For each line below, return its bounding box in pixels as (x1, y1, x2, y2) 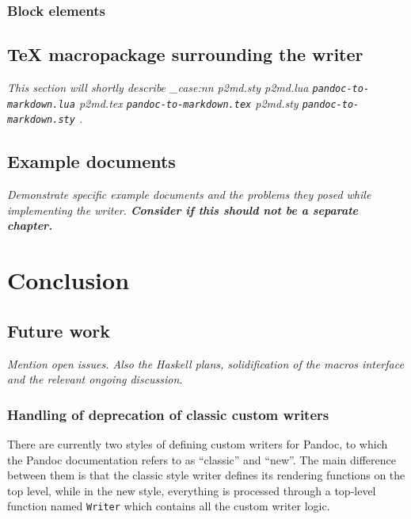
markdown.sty (7, 114, 75, 126)
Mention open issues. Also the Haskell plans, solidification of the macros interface (7, 355, 404, 372)
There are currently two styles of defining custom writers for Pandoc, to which (7, 435, 388, 452)
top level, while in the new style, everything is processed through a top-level (7, 482, 376, 498)
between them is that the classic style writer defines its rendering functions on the (7, 467, 405, 483)
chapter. (7, 217, 53, 234)
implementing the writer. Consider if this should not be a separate (7, 201, 359, 218)
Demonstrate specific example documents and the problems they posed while (7, 186, 371, 203)
